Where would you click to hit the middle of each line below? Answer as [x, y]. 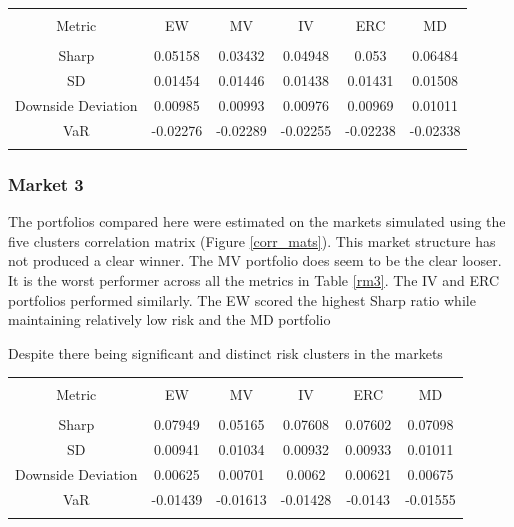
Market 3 [46, 183]
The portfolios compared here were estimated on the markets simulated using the [257, 221]
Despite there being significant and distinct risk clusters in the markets [225, 352]
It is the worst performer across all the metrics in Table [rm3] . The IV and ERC [254, 279]
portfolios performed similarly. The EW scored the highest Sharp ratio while [242, 299]
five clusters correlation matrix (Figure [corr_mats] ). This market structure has [252, 240]
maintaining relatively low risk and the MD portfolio [169, 319]
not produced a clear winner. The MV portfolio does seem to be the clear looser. [255, 260]
